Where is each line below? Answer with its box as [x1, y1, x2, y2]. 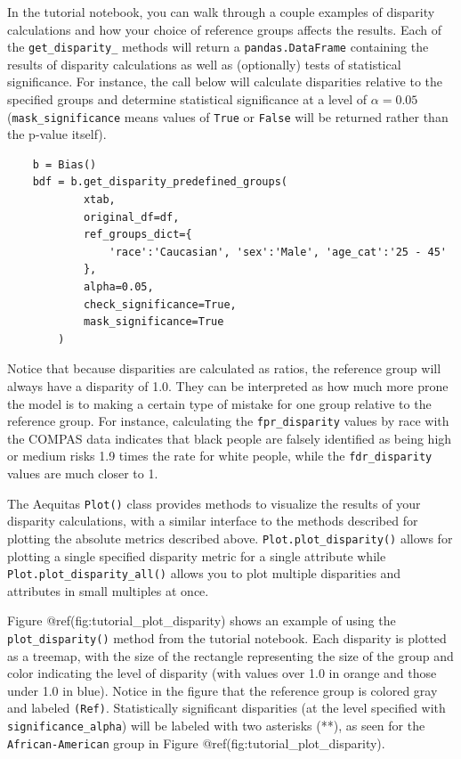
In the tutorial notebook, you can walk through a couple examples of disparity [7, 3, 435, 20]
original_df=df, [83, 210, 180, 224]
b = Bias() [32, 158, 97, 171]
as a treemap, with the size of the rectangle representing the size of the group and [7, 646, 454, 665]
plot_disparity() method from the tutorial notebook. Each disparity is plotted [7, 629, 447, 648]
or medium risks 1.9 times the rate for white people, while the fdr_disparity [7, 446, 433, 465]
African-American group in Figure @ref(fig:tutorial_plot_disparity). [7, 733, 385, 752]
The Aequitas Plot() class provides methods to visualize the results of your [7, 494, 421, 512]
